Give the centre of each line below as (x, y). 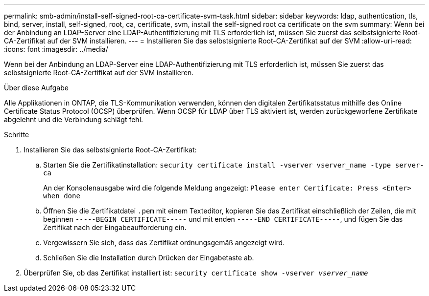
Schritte (17, 135)
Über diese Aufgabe (36, 88)
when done (62, 196)
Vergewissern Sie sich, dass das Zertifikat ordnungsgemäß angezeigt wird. (164, 243)
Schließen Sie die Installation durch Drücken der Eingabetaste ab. (149, 258)
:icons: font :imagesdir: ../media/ (56, 49)
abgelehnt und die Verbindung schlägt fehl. (74, 119)
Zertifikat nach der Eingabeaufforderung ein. (115, 227)
